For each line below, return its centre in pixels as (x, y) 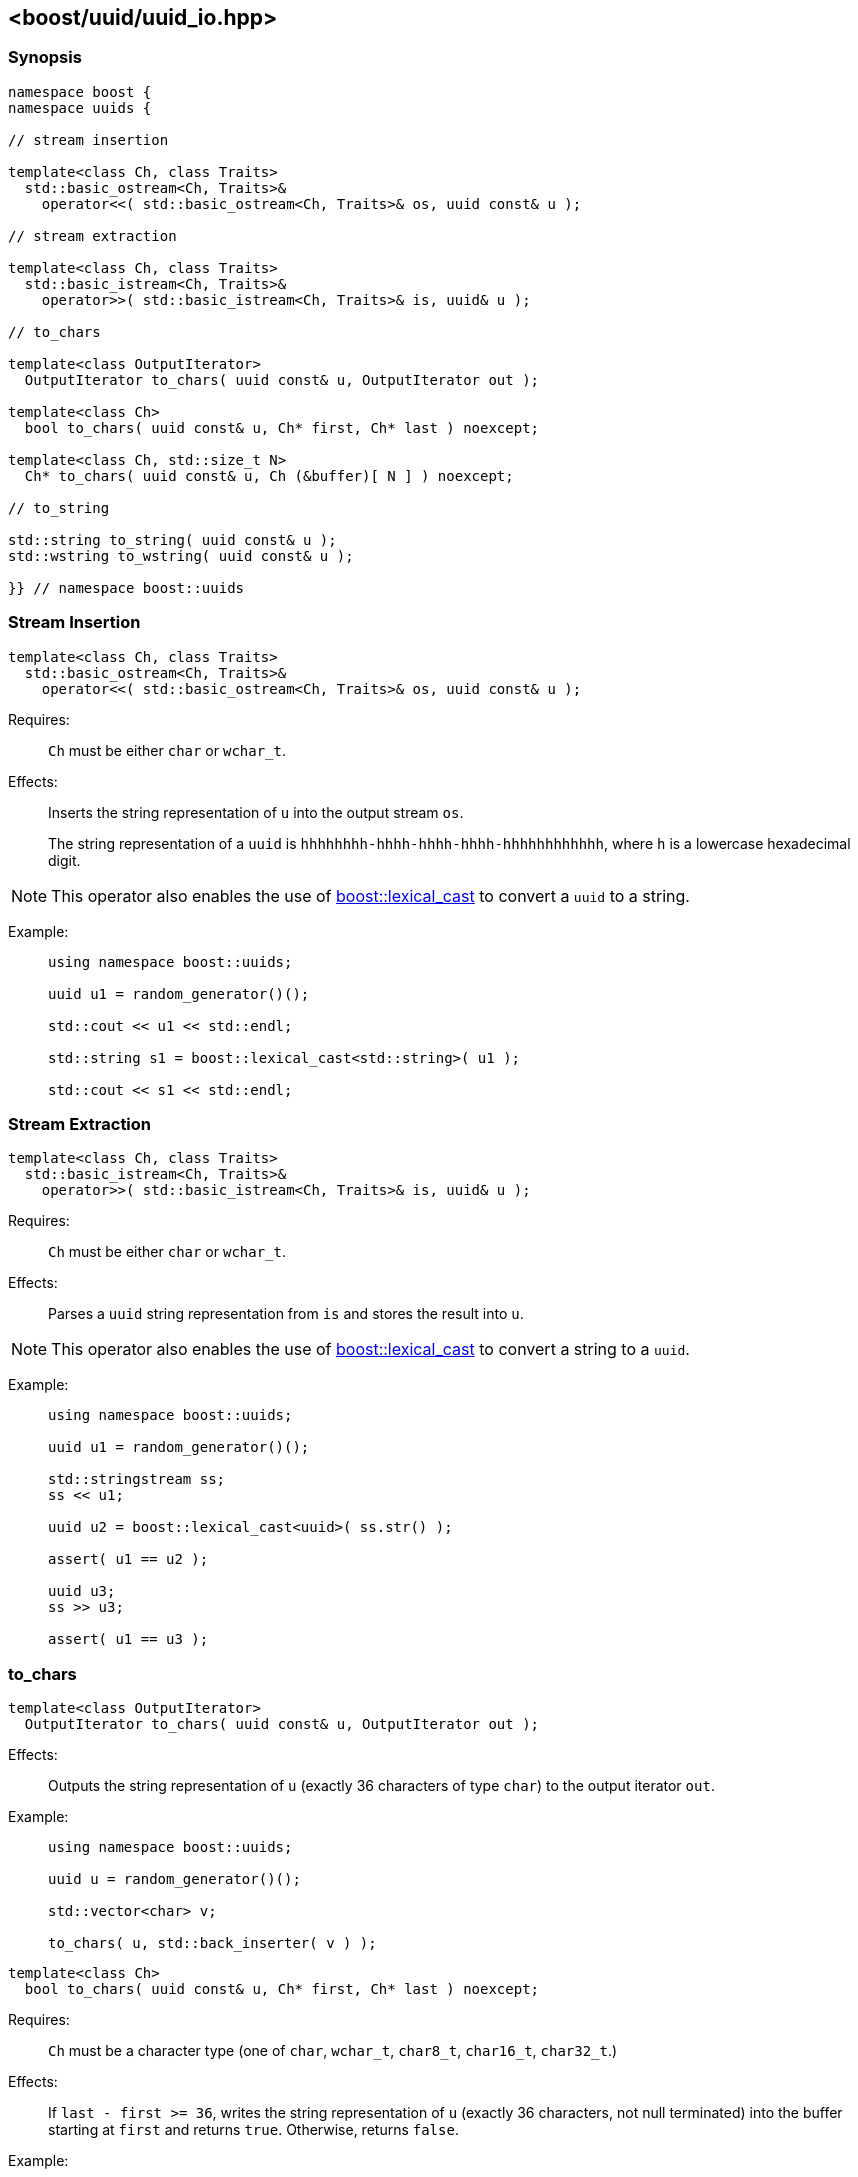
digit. (64, 860)
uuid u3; (82, 1591)
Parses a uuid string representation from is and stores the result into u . (286, 1314)
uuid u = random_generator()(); (174, 1879)
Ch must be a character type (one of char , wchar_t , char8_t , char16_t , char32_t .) (333, 2051)
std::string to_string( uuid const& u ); (172, 539)
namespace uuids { (80, 107)
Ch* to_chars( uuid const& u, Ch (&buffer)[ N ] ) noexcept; (269, 475)
